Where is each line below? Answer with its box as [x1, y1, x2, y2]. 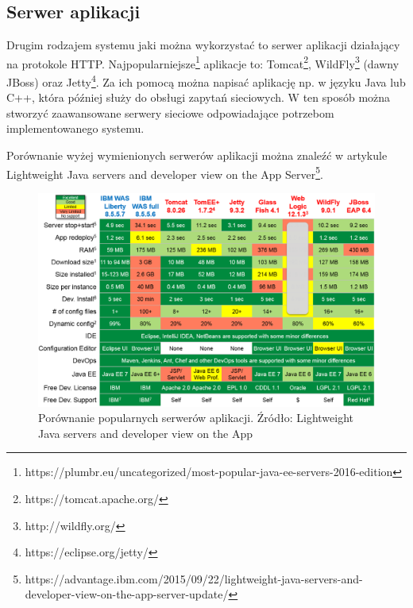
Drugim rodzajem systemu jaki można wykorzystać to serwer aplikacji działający [6, 37, 400, 53]
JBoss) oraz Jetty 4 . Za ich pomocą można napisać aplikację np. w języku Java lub [6, 72, 406, 90]
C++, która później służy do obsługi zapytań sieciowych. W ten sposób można [6, 89, 391, 106]
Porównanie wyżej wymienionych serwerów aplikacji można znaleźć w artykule [6, 147, 388, 164]
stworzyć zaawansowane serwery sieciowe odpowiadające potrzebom [6, 104, 334, 121]
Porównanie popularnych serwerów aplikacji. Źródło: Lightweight [38, 409, 354, 426]
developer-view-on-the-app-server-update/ [25, 586, 229, 602]
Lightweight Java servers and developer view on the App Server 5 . [6, 163, 323, 182]
